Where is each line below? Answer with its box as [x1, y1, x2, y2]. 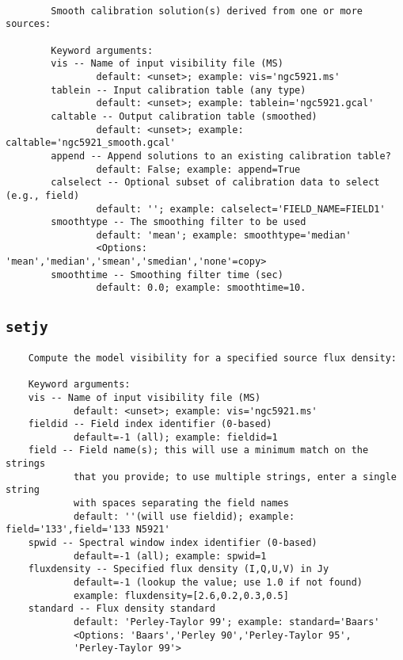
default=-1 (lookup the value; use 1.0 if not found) [73, 577, 363, 589]
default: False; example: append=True [96, 163, 301, 175]
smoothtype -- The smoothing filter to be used [51, 216, 306, 228]
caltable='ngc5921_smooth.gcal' [6, 137, 176, 149]
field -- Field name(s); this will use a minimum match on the [28, 444, 369, 456]
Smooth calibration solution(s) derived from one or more [51, 5, 363, 17]
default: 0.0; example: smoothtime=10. [96, 282, 306, 294]
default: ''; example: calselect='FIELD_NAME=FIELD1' [96, 203, 386, 215]
